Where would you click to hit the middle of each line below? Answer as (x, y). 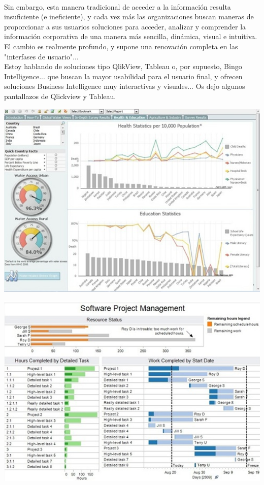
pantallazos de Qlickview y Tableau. (60, 96)
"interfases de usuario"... (41, 56)
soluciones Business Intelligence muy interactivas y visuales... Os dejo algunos (125, 86)
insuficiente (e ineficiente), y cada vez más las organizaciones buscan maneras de (129, 17)
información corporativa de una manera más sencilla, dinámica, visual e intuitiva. (131, 36)
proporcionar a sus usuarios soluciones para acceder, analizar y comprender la (125, 26)
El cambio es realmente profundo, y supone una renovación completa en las (121, 46)
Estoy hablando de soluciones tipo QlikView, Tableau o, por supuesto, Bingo (123, 66)
